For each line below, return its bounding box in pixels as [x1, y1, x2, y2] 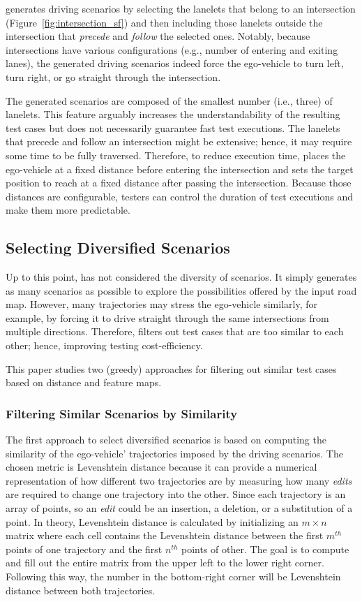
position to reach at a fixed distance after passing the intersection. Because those [6, 175, 352, 190]
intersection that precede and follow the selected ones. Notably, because [6, 29, 310, 43]
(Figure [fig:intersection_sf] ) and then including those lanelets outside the [6, 15, 323, 29]
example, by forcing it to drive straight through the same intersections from [6, 310, 329, 325]
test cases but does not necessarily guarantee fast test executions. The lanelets [6, 120, 340, 135]
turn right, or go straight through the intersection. [6, 69, 221, 84]
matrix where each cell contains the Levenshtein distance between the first [6, 528, 324, 543]
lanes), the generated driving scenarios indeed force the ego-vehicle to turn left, [6, 56, 344, 71]
